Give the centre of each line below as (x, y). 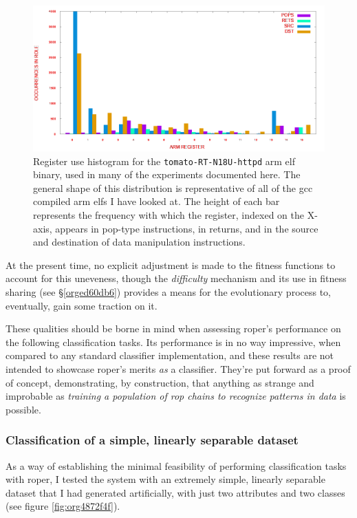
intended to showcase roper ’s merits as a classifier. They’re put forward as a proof (178, 368)
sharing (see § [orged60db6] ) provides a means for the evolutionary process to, (168, 292)
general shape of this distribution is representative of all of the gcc (173, 187)
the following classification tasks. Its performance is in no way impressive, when (173, 342)
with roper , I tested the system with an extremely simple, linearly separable (165, 479)
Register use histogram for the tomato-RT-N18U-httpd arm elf (164, 161)
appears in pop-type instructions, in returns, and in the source (187, 228)
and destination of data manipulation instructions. (139, 242)
